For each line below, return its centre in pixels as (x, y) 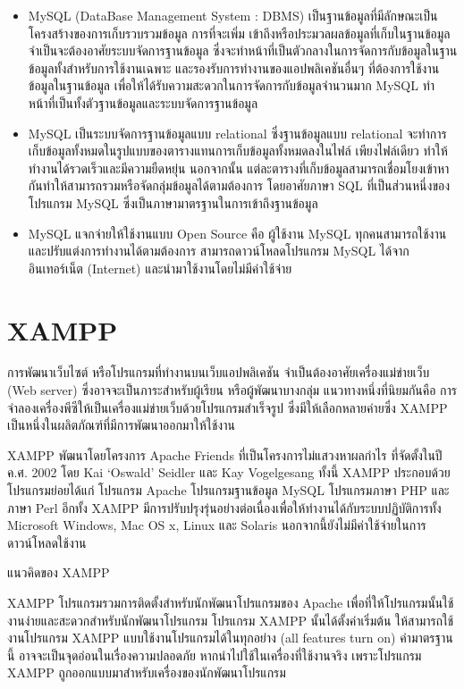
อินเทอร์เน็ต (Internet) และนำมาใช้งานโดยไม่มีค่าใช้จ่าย (160, 268)
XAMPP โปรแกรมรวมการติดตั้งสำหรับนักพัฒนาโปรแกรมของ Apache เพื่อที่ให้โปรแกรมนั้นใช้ (231, 602)
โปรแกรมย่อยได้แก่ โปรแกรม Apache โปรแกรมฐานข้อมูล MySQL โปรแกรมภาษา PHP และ (228, 490)
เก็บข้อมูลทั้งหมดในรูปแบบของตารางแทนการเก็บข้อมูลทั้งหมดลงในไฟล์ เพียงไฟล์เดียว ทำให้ (238, 151)
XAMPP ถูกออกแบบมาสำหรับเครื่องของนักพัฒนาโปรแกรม (147, 672)
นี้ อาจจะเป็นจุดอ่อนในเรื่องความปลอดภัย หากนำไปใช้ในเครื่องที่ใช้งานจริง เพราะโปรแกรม (215, 655)
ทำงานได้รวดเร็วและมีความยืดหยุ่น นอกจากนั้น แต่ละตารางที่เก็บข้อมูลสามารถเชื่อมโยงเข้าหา (239, 168)
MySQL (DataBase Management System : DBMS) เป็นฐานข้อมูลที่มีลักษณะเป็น (233, 15)
